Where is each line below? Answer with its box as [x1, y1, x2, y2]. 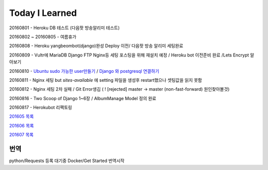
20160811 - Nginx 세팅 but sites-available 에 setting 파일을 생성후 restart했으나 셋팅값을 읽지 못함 [9, 77, 202, 83]
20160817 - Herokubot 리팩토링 [9, 105, 72, 111]
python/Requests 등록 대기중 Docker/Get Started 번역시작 [9, 158, 125, 164]
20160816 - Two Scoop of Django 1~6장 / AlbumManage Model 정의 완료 [9, 95, 156, 101]
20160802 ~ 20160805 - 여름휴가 [9, 34, 76, 40]
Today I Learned [9, 7, 77, 18]
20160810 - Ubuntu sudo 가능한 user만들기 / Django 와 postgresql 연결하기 [9, 68, 160, 74]
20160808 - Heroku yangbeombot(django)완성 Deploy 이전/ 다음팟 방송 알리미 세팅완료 [9, 43, 184, 49]
